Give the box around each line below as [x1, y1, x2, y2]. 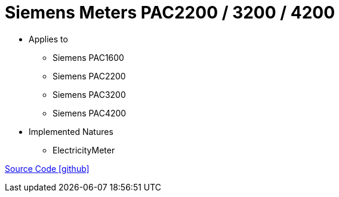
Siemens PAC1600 [53, 52, 124, 63]
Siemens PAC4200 [53, 107, 127, 118]
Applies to [29, 33, 68, 44]
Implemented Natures [29, 126, 113, 137]
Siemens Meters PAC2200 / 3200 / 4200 [5, 2, 335, 23]
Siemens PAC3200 [53, 89, 126, 100]
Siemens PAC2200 [53, 70, 126, 81]
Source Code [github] [5, 163, 90, 174]
